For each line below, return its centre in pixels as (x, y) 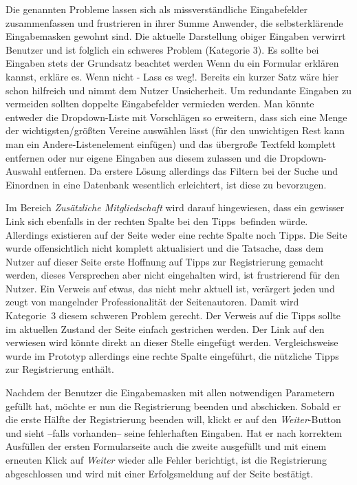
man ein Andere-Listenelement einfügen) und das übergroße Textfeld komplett (171, 143)
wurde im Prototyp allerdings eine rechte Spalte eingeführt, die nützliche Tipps (172, 355)
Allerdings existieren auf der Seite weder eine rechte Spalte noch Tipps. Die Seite (176, 234)
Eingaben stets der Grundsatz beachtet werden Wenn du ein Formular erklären (172, 63)
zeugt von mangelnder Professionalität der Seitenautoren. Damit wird (152, 302)
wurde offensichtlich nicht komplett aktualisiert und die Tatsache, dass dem (165, 248)
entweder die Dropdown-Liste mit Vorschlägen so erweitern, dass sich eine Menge (176, 117)
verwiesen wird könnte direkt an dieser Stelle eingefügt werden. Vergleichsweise (172, 342)
